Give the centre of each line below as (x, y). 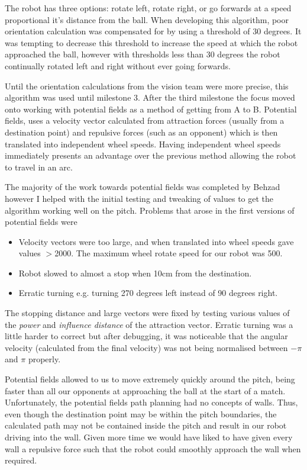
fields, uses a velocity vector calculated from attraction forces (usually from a (145, 120)
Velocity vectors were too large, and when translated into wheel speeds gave (156, 241)
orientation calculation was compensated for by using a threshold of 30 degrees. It (153, 31)
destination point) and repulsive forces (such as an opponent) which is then (141, 132)
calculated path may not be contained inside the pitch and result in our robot (146, 425)
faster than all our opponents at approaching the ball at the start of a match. (145, 390)
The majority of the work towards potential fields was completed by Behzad (143, 187)
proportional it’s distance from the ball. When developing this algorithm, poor (147, 19)
